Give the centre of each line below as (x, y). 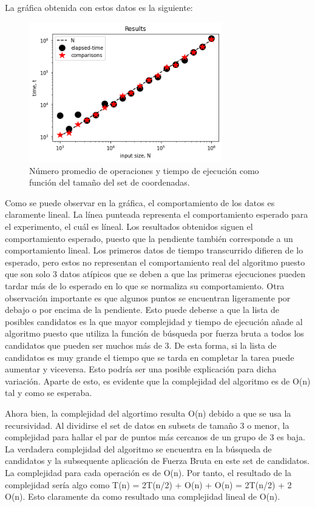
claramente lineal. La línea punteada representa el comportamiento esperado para (157, 214)
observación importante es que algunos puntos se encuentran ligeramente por (148, 297)
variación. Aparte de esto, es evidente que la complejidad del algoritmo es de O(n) (158, 381)
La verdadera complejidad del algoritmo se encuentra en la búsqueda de (138, 448)
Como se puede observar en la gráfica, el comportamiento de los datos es (140, 202)
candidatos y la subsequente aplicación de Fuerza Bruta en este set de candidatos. (157, 461)
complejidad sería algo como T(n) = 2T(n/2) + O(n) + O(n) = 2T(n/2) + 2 (148, 484)
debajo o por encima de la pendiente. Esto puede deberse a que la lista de (142, 310)
